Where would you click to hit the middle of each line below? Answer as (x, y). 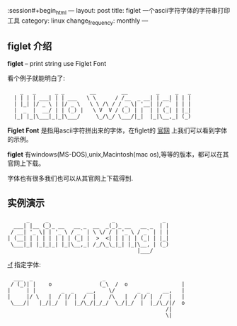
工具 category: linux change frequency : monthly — (78, 21)
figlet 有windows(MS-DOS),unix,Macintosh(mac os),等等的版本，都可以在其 (118, 154)
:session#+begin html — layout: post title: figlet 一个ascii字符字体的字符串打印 (119, 11)
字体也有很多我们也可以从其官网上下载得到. (70, 179)
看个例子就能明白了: (36, 78)
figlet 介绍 (30, 46)
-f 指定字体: (24, 265)
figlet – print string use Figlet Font (57, 64)
